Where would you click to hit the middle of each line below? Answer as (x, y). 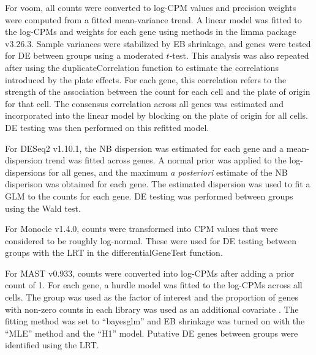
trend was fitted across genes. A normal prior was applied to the (166, 160)
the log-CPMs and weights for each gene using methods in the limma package (151, 32)
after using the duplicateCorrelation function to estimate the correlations (142, 67)
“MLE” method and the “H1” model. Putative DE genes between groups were (152, 333)
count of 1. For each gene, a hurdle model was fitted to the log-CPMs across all (154, 285)
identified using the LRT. (52, 345)
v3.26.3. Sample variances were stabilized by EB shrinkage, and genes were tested (158, 43)
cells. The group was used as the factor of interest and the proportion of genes (152, 297)
